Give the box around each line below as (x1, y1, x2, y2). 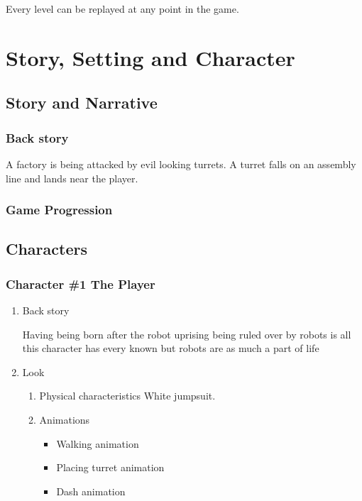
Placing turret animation (56, 460, 165, 475)
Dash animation (56, 483, 126, 498)
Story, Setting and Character (6, 43, 295, 72)
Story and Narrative (6, 92, 158, 114)
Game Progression (6, 201, 113, 219)
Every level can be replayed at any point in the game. (6, 1, 239, 16)
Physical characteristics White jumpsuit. (39, 388, 216, 403)
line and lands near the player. (6, 170, 138, 185)
